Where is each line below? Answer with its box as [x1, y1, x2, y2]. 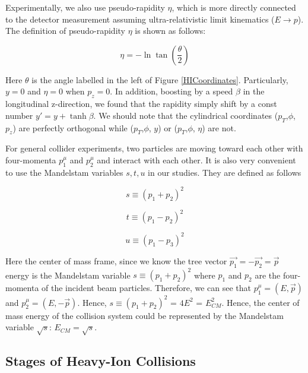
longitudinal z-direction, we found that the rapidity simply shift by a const [5, 97, 277, 110]
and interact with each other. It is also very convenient [97, 153, 296, 166]
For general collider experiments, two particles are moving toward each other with [5, 142, 303, 154]
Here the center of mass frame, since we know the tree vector [5, 254, 227, 267]
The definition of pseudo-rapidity [5, 24, 125, 37]
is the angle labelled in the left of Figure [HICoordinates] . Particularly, [31, 73, 288, 86]
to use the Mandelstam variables [5, 166, 123, 178]
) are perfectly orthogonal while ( [12, 121, 134, 134]
